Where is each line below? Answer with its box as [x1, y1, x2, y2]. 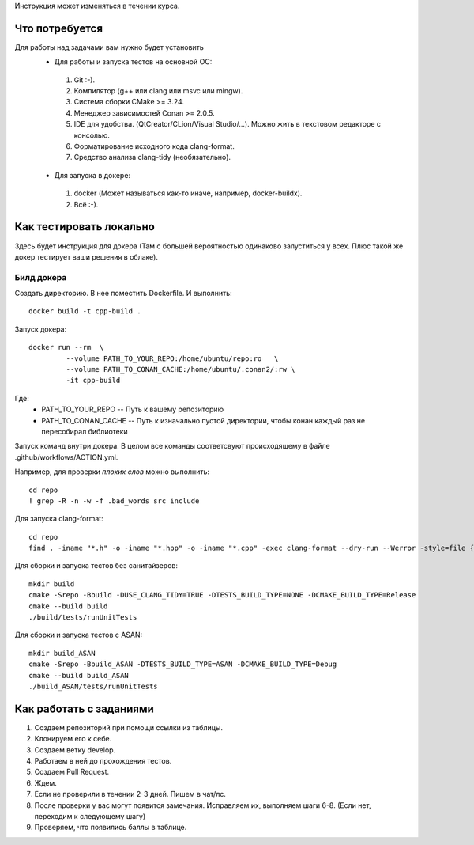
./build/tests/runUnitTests [28, 613, 137, 622]
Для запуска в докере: [54, 170, 130, 180]
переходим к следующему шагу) [34, 812, 146, 820]
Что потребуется [14, 21, 103, 35]
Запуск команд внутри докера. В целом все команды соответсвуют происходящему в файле [14, 441, 331, 451]
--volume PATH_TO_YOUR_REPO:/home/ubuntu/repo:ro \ [66, 354, 279, 363]
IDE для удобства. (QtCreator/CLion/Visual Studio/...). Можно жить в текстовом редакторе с [73, 119, 382, 129]
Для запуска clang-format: [14, 514, 103, 524]
